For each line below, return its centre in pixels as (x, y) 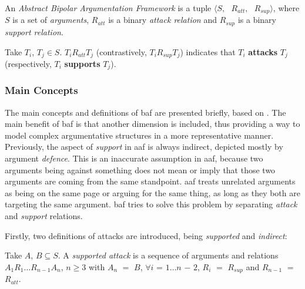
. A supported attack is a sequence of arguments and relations (168, 255)
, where (286, 8)
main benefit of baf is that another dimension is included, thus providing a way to (152, 124)
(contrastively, (121, 51)
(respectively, (28, 63)
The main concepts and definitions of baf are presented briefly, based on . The (145, 112)
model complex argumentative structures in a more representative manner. (139, 135)
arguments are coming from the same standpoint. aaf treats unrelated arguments (150, 181)
